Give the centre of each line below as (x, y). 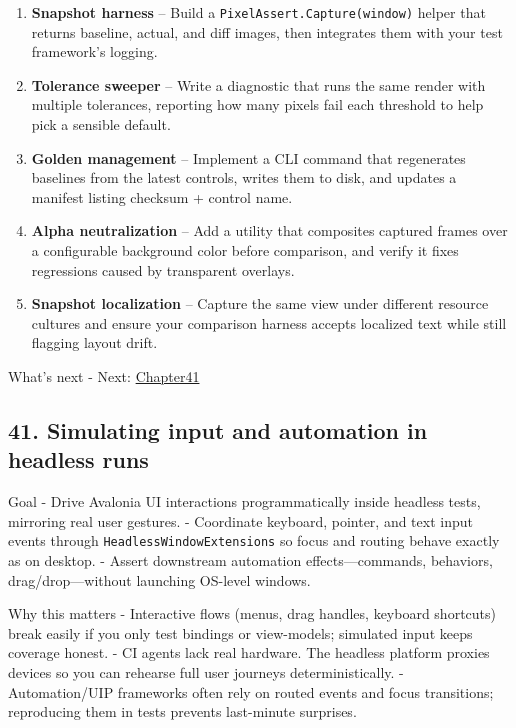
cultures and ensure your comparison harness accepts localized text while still (269, 322)
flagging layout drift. (94, 342)
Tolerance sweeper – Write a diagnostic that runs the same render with (258, 84)
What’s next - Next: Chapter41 (104, 375)
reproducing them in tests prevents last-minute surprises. (182, 711)
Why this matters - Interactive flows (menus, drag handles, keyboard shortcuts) (252, 613)
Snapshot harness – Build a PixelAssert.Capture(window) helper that (258, 12)
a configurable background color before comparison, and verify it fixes (245, 250)
